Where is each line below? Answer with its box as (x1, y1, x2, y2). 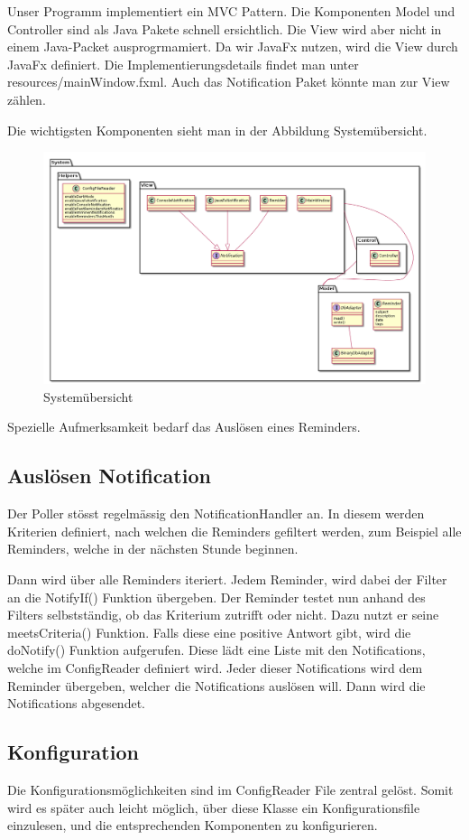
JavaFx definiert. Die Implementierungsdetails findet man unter (7, 54, 359, 73)
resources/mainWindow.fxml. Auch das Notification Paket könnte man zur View (7, 72, 450, 91)
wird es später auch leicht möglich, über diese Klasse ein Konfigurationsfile (7, 798, 420, 817)
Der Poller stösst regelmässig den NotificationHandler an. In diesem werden (7, 504, 425, 523)
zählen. (7, 89, 46, 108)
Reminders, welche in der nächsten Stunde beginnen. (7, 539, 299, 558)
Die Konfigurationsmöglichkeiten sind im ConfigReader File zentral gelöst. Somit (7, 780, 454, 798)
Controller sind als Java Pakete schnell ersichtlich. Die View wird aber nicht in (7, 19, 442, 38)
